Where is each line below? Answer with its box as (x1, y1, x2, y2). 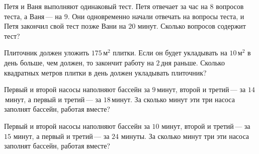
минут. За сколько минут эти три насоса (112, 94, 235, 104)
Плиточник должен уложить (4, 47, 90, 58)
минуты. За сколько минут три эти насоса (121, 130, 249, 141)
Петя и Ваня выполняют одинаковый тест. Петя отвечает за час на (4, 1, 208, 11)
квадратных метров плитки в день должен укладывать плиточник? (4, 67, 207, 78)
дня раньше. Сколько (160, 57, 225, 67)
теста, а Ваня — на (4, 11, 62, 21)
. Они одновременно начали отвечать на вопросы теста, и (67, 11, 244, 21)
